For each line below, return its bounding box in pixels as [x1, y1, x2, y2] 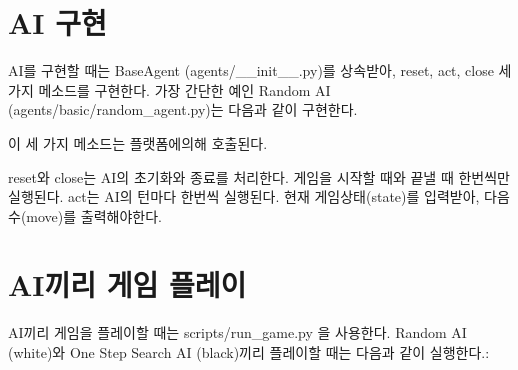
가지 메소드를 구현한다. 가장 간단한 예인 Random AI [8, 79, 331, 100]
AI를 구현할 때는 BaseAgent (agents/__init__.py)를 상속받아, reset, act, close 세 [8, 60, 512, 81]
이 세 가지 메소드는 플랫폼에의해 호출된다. [8, 132, 268, 153]
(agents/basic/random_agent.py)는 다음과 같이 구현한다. [8, 99, 358, 120]
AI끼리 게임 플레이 [8, 264, 247, 305]
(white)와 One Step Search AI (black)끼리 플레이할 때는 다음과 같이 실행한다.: [8, 342, 490, 362]
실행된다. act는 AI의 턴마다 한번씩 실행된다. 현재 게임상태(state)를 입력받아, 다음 [8, 186, 510, 207]
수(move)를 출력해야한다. [8, 205, 162, 226]
